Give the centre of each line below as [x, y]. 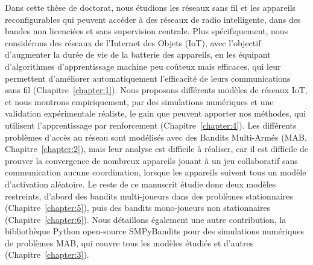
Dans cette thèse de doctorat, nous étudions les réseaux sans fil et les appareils [150, 7]
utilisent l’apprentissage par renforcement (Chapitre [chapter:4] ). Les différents [151, 125]
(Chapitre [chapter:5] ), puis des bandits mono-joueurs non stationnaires [138, 208]
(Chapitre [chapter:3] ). [47, 254]
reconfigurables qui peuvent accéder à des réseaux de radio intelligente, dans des [153, 19]
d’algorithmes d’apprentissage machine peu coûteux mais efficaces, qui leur [143, 66]
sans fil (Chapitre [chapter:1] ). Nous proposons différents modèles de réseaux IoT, [156, 90]
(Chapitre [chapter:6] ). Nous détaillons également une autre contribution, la [146, 219]
